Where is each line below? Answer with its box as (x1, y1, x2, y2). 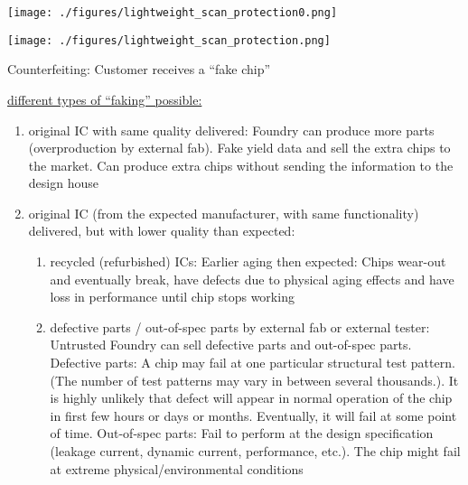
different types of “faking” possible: (7, 89, 202, 108)
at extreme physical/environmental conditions (50, 459, 304, 478)
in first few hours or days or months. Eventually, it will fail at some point (50, 406, 457, 424)
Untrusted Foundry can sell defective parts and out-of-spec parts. (50, 335, 412, 354)
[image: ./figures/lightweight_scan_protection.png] (7, 33, 331, 47)
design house (28, 173, 98, 192)
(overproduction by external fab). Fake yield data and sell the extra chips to (28, 138, 451, 157)
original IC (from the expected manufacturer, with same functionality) (28, 203, 419, 222)
